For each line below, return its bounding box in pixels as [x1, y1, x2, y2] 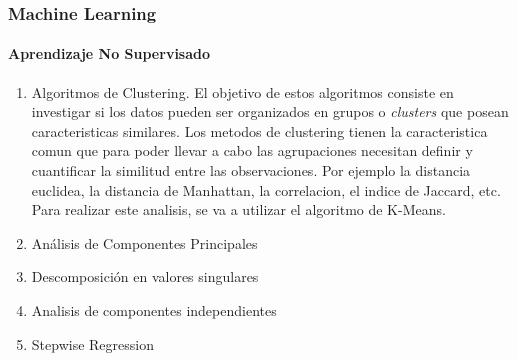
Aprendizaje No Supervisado [8, 43, 211, 64]
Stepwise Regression [31, 333, 154, 354]
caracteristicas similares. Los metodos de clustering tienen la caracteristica [31, 120, 488, 141]
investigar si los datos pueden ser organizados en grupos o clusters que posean [31, 101, 509, 122]
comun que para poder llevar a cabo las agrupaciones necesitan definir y [31, 140, 473, 161]
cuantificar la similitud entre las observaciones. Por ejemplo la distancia [31, 160, 471, 181]
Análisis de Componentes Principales [31, 232, 258, 253]
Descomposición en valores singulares [31, 266, 259, 287]
